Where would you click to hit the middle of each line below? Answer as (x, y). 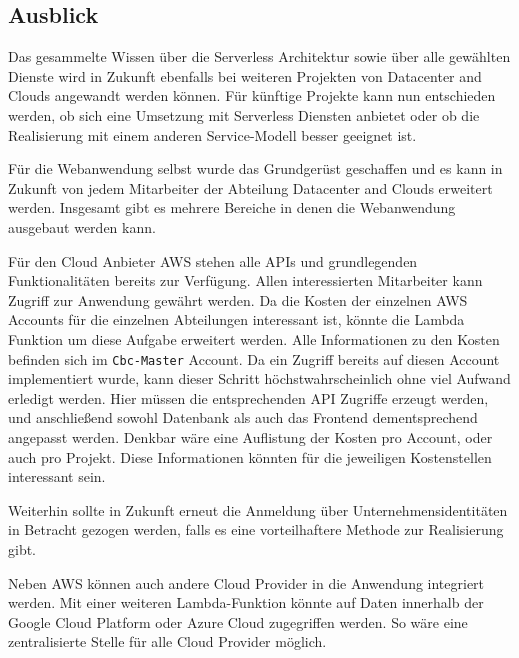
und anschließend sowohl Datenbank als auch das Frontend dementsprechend (243, 417)
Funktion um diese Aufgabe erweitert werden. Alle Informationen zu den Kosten (254, 338)
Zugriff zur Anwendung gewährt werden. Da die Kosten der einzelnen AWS (238, 299)
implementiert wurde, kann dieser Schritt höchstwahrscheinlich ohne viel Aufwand (259, 378)
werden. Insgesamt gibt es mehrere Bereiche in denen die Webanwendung (232, 207)
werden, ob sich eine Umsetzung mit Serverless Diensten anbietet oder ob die (244, 114)
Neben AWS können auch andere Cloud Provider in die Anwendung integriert (246, 582)
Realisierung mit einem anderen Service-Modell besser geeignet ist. (212, 134)
